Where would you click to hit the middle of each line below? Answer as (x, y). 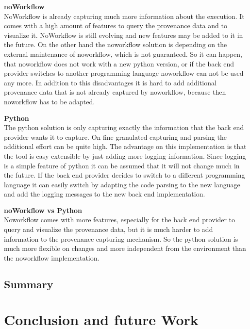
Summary (29, 284)
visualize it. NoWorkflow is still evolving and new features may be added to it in (124, 35)
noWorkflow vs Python (43, 210)
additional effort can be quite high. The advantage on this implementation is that (125, 146)
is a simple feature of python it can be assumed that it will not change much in (122, 165)
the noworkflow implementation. (52, 257)
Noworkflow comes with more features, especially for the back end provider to (120, 220)
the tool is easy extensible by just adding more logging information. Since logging (125, 156)
